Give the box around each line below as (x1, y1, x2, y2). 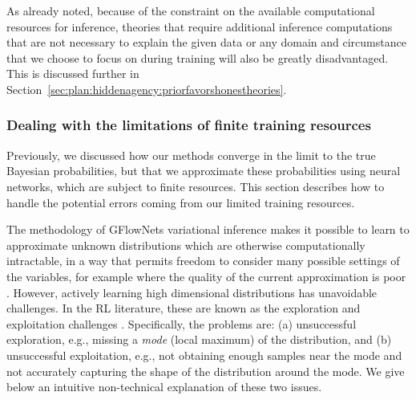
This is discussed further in (6, 65, 139, 82)
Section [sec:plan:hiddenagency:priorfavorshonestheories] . (6, 80, 287, 97)
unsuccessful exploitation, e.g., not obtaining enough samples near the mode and (6, 346, 402, 363)
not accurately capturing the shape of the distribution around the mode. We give (6, 362, 405, 379)
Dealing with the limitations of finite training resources (6, 115, 371, 135)
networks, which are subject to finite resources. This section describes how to (6, 178, 385, 194)
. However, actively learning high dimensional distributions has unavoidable (6, 284, 378, 300)
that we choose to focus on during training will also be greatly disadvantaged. (6, 49, 389, 66)
